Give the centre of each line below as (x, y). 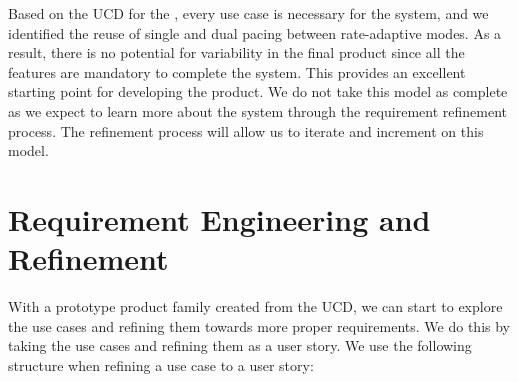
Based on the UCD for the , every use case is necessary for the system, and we (248, 13)
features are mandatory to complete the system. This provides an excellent (237, 71)
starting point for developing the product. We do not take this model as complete (258, 91)
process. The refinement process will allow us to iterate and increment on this (246, 130)
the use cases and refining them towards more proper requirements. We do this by (259, 325)
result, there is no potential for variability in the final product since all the (236, 52)
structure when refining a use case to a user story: (161, 364)
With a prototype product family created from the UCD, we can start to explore (255, 306)
